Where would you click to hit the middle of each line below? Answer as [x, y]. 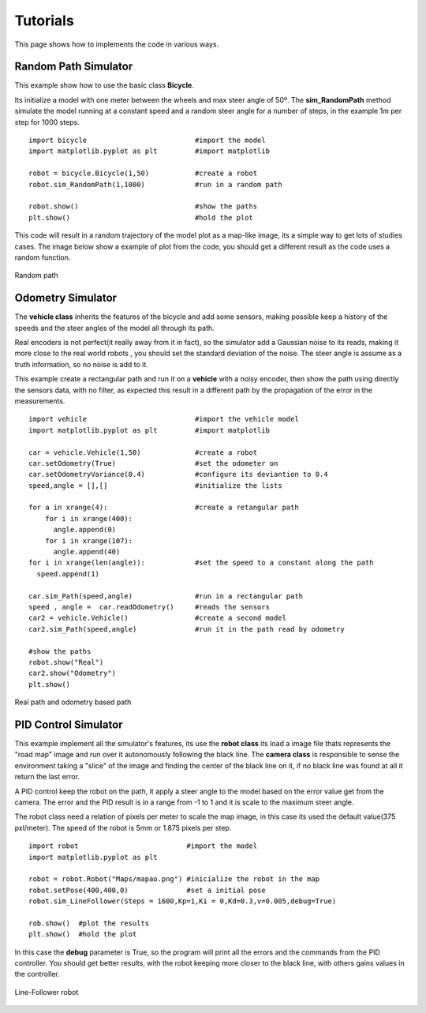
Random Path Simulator [74, 67]
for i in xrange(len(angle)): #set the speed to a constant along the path [201, 563]
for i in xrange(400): [89, 518]
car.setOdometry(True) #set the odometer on [153, 463]
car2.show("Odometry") [73, 673]
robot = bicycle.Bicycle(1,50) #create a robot [143, 173]
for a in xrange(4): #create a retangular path [164, 508]
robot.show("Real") [66, 662]
